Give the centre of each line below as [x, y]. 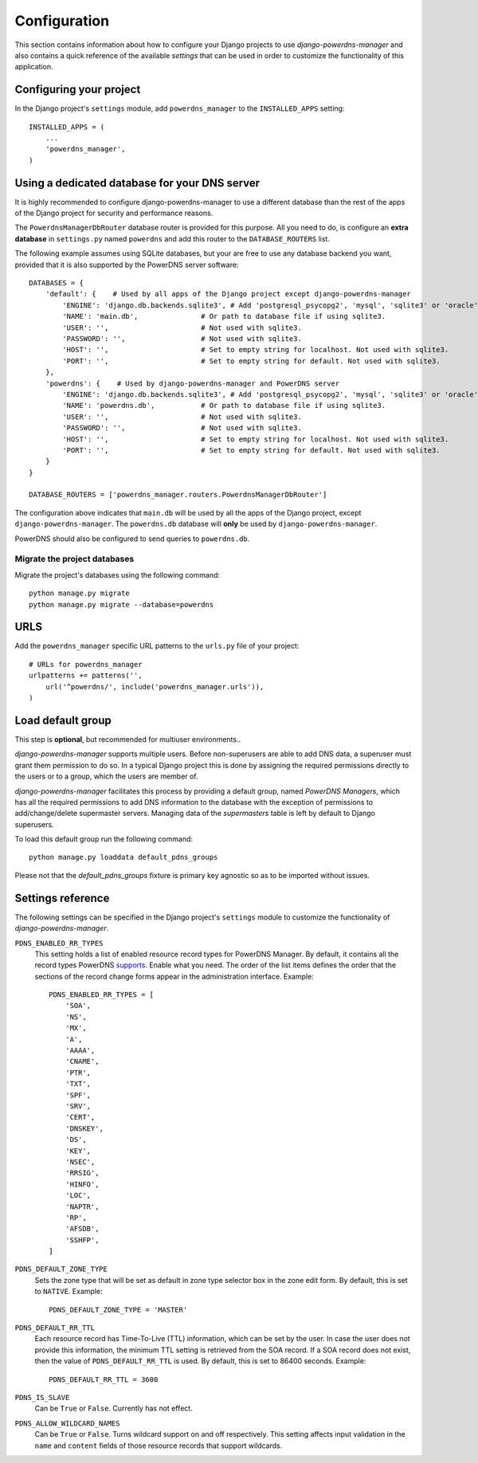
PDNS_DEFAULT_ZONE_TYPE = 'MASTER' [118, 1310]
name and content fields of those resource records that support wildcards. [159, 1445]
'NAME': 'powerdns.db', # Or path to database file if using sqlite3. [224, 406]
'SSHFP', [82, 1240]
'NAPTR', [82, 1206]
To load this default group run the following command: [104, 839]
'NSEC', [80, 1162]
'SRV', [78, 1106]
